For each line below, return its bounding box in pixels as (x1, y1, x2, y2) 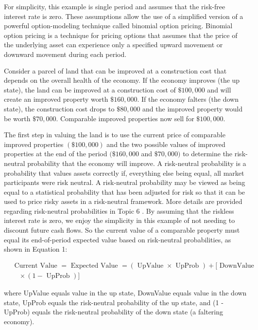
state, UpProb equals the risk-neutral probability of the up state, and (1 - (4, 297, 224, 307)
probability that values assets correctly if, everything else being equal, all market (4, 167, 244, 178)
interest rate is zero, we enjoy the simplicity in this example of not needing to (4, 215, 235, 225)
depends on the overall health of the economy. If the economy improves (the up (4, 75, 240, 85)
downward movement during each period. (4, 49, 127, 59)
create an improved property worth (4, 94, 108, 104)
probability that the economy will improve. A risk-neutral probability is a (27, 158, 246, 168)
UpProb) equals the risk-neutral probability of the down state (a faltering (4, 307, 224, 317)
